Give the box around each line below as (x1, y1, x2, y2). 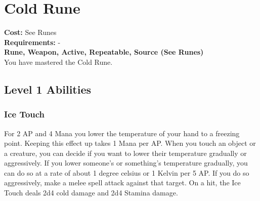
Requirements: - (4, 36, 61, 47)
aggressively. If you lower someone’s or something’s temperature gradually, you (4, 157, 248, 168)
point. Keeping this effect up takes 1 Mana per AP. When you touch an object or (4, 138, 256, 148)
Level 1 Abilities (4, 81, 92, 97)
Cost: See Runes (4, 27, 57, 37)
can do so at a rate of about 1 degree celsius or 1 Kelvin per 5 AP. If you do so (4, 167, 249, 178)
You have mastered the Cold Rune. (4, 56, 113, 67)
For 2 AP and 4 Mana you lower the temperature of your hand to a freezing (4, 128, 240, 138)
